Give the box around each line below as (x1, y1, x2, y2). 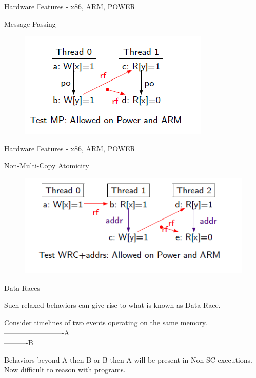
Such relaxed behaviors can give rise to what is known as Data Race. (4, 300, 221, 310)
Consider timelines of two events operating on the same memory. (4, 317, 207, 328)
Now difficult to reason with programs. (4, 364, 126, 375)
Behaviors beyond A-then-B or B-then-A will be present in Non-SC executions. (4, 354, 252, 365)
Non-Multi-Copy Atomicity (4, 160, 89, 171)
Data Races (4, 282, 41, 293)
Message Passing (4, 18, 56, 29)
